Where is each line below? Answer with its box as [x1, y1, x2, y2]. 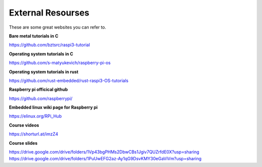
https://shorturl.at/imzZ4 [9, 131, 58, 137]
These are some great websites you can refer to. [9, 24, 106, 30]
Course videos [9, 122, 39, 128]
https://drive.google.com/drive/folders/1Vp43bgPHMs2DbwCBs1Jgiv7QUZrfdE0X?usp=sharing [9, 149, 199, 155]
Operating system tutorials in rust [9, 68, 79, 75]
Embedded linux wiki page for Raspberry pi [9, 104, 98, 110]
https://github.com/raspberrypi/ [9, 95, 73, 101]
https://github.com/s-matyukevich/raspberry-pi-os [9, 60, 111, 66]
